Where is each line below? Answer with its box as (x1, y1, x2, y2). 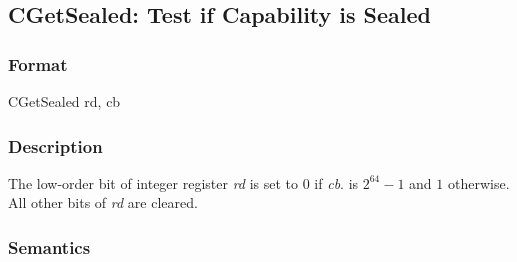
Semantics (8, 234, 91, 259)
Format (8, 51, 68, 76)
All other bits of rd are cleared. (8, 192, 198, 213)
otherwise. (447, 172, 510, 193)
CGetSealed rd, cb (8, 91, 121, 111)
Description (8, 133, 103, 158)
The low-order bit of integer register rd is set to (8, 172, 299, 193)
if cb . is (314, 172, 359, 193)
